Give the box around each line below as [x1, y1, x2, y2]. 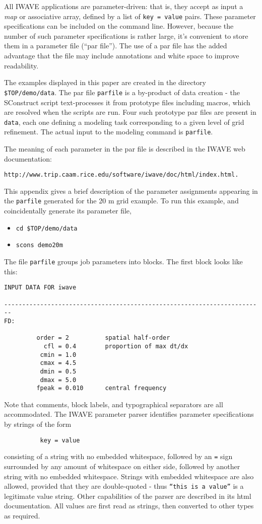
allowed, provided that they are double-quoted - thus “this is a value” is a [4, 481, 244, 491]
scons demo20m [16, 242, 63, 249]
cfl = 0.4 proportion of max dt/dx [43, 342, 188, 350]
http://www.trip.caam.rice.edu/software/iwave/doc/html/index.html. [4, 171, 239, 179]
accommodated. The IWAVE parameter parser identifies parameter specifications [4, 409, 254, 419]
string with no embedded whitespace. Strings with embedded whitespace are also [4, 471, 254, 481]
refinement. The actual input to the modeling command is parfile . [4, 126, 213, 137]
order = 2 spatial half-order [36, 334, 170, 342]
